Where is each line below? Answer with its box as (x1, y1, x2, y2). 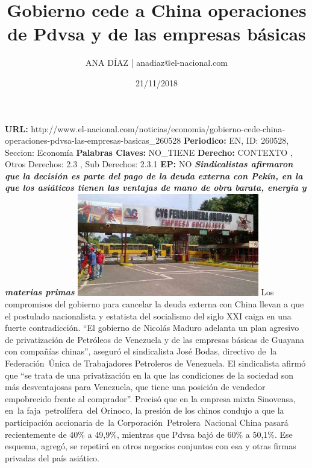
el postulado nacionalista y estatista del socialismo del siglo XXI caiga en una (5, 309, 292, 322)
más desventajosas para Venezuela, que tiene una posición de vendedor (5, 380, 266, 393)
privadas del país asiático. (5, 451, 99, 464)
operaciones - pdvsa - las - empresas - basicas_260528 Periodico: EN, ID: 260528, (5, 134, 289, 147)
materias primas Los (5, 286, 274, 298)
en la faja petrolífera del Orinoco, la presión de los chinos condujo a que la (5, 404, 284, 417)
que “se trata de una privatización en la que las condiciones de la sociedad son (5, 368, 294, 381)
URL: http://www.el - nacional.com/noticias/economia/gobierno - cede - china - (5, 122, 285, 135)
